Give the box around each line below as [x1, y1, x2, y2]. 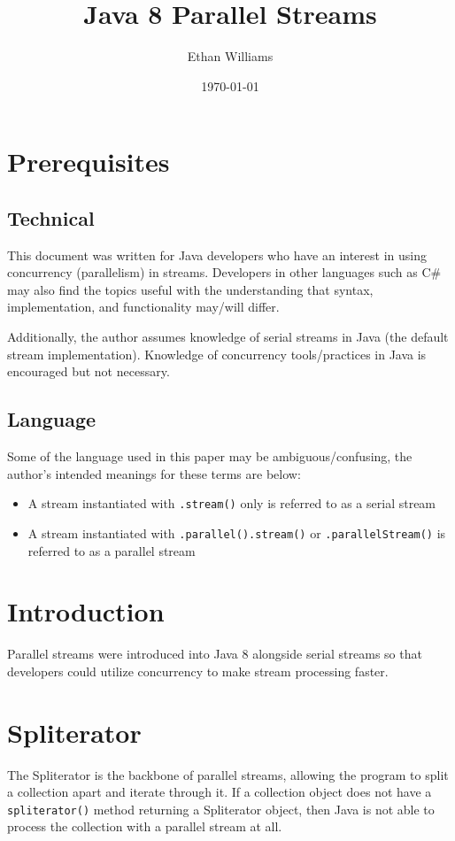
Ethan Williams [187, 47, 274, 66]
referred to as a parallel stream [27, 541, 196, 559]
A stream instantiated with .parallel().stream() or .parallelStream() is [27, 523, 446, 542]
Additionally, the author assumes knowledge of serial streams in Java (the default [7, 328, 449, 346]
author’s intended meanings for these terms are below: [7, 464, 301, 482]
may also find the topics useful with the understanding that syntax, [7, 280, 374, 298]
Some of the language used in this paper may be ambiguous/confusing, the [7, 447, 413, 466]
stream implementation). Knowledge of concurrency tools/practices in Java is [7, 344, 427, 363]
